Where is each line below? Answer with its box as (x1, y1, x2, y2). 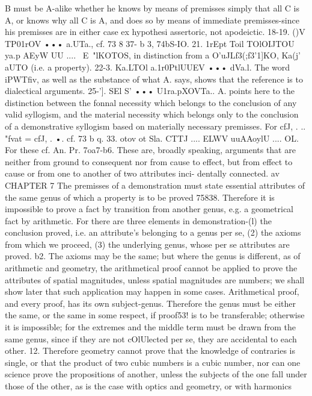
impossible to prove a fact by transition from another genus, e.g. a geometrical (5, 203, 293, 215)
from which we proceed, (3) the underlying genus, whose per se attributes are (5, 237, 290, 250)
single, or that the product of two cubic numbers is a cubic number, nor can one (5, 356, 301, 368)
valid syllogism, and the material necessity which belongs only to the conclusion (5, 108, 299, 121)
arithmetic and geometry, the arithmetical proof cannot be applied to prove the (5, 262, 298, 274)
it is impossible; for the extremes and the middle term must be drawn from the (5, 321, 296, 333)
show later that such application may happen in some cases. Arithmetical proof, (5, 285, 299, 298)
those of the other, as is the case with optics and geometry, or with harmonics (5, 380, 292, 392)
